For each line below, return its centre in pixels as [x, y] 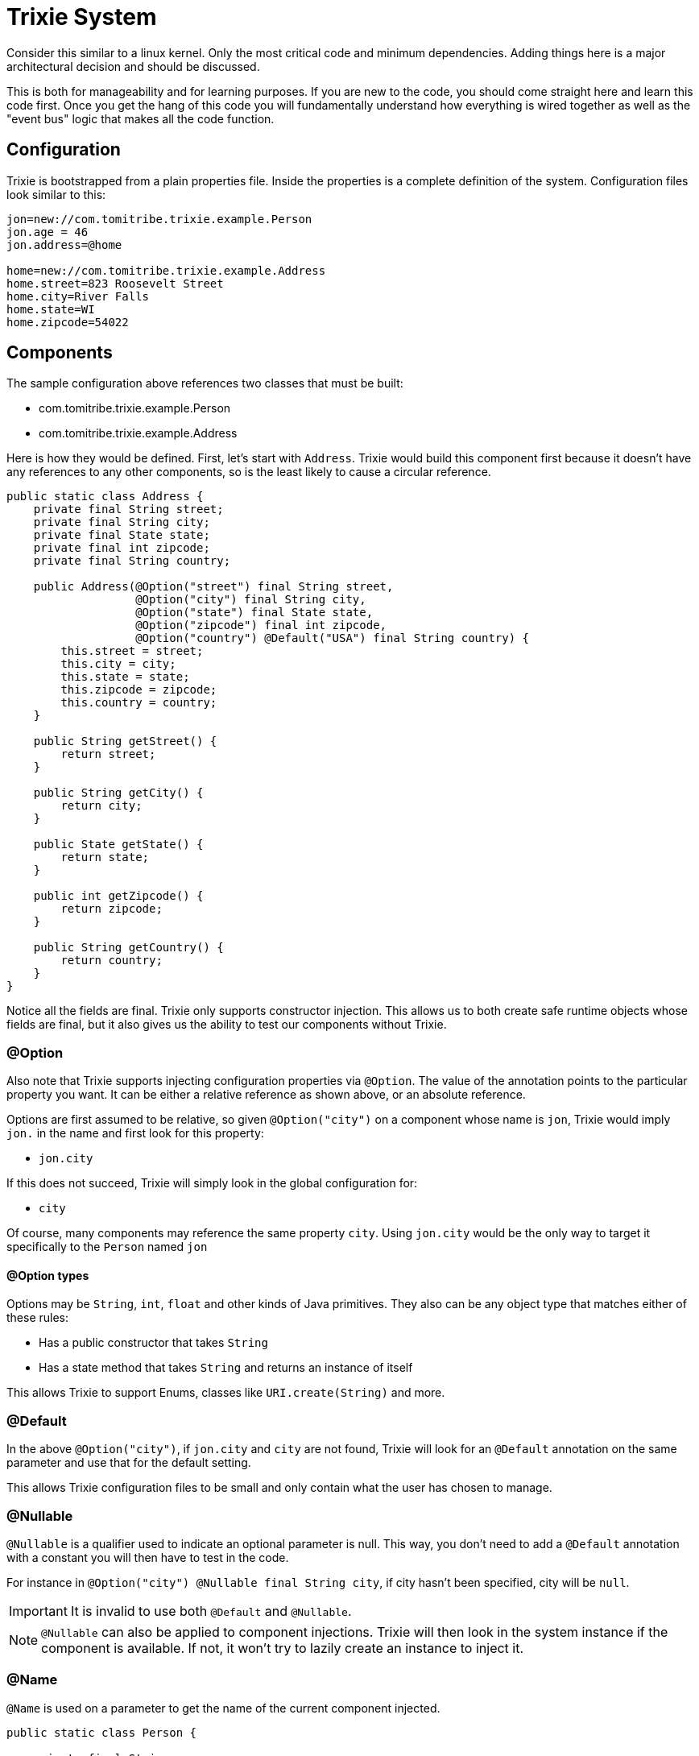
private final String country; [132, 561]
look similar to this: [56, 194]
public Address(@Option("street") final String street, [213, 587]
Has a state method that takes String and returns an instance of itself [226, 1368]
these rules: [38, 1318]
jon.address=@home [64, 244]
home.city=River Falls [78, 296]
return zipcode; [112, 909]
